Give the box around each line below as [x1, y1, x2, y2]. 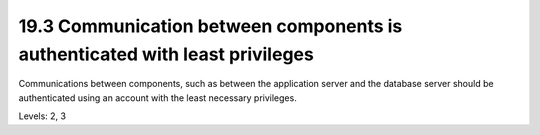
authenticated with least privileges [18, 43, 314, 65]
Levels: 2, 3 [18, 110, 67, 122]
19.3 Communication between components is [18, 15, 403, 37]
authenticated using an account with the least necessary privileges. [18, 91, 297, 104]
